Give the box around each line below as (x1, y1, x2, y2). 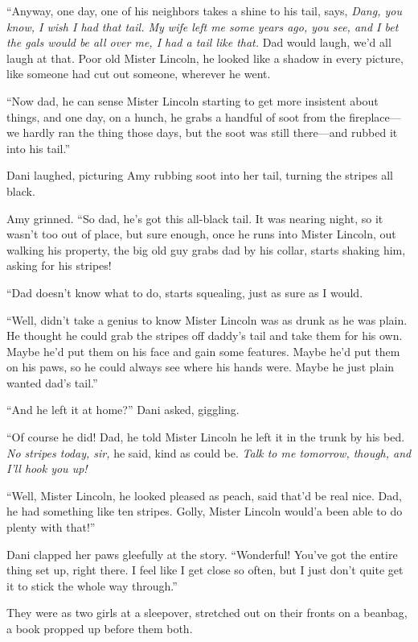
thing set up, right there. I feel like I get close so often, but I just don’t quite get (6, 561, 404, 578)
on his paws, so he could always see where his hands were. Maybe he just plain (6, 358, 395, 375)
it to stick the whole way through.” (6, 577, 178, 594)
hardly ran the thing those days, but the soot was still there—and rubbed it (23, 124, 398, 141)
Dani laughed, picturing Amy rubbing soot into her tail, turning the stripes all (6, 167, 393, 184)
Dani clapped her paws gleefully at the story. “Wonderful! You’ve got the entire (6, 545, 398, 562)
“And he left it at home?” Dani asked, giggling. (6, 401, 240, 418)
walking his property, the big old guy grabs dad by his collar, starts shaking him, (6, 241, 406, 258)
